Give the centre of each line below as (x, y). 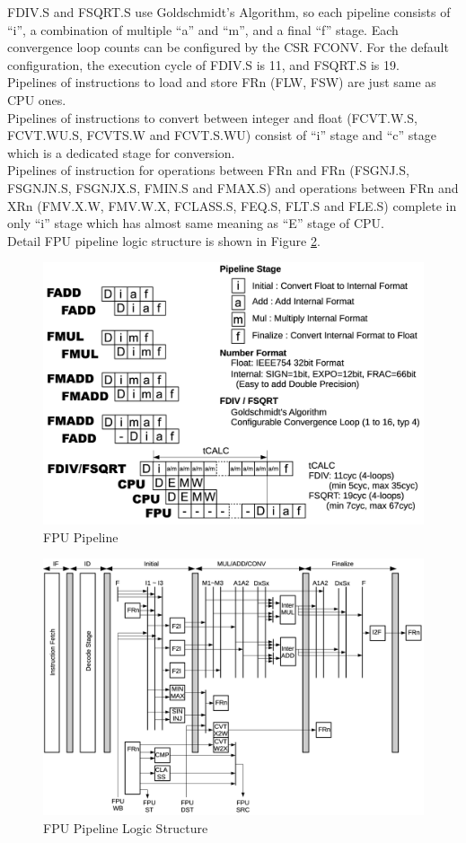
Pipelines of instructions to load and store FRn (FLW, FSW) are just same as (222, 82)
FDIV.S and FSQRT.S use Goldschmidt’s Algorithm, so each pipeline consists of (229, 12)
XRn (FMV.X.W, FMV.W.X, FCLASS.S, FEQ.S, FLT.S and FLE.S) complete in (232, 205)
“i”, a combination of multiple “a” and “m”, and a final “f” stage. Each (203, 29)
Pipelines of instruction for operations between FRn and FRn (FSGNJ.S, (208, 170)
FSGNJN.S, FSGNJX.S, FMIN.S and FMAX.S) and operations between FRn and (233, 187)
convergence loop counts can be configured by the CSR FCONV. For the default (228, 47)
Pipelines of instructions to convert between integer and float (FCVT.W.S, (212, 117)
